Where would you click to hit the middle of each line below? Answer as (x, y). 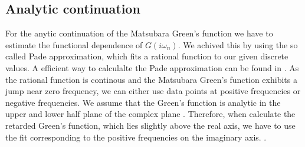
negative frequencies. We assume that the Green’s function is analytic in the (143, 102)
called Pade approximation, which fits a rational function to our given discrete (147, 56)
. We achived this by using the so (238, 44)
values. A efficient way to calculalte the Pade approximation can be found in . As (152, 67)
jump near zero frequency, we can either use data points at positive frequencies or (153, 91)
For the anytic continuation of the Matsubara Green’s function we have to (139, 33)
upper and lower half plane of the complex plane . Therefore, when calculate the (150, 114)
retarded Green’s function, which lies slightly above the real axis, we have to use (150, 125)
